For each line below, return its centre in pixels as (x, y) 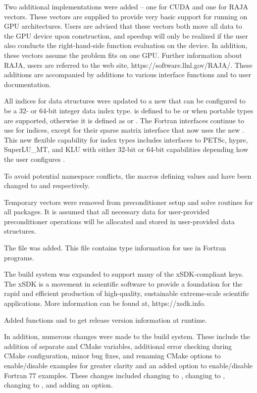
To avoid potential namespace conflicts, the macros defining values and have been (128, 175)
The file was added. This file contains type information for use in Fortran (115, 248)
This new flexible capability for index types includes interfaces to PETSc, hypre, (126, 139)
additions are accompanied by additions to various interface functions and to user (128, 74)
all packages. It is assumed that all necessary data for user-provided (107, 212)
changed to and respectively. (47, 185)
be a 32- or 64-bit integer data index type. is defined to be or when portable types (129, 110)
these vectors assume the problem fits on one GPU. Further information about (123, 55)
